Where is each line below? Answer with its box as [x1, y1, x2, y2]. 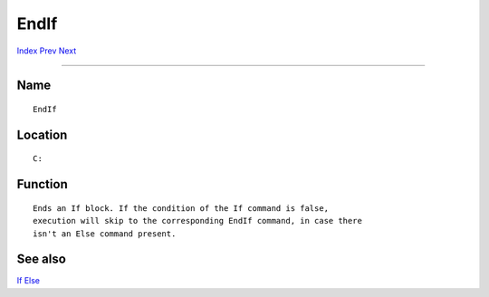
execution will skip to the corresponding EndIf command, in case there [33, 216, 362, 226]
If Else [16, 275, 41, 286]
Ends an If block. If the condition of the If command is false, [33, 203, 330, 213]
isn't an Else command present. [33, 228, 177, 239]
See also [16, 252, 67, 267]
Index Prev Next [16, 45, 77, 56]
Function [16, 177, 68, 192]
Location [16, 127, 68, 142]
